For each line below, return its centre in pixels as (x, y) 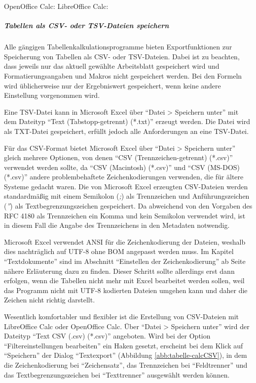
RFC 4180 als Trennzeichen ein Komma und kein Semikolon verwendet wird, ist (125, 215)
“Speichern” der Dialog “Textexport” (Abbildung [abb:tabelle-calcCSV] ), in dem (126, 355)
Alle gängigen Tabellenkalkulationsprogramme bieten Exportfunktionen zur (118, 47)
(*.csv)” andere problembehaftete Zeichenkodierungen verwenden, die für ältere (124, 177)
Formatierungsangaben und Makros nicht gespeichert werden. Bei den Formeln (123, 75)
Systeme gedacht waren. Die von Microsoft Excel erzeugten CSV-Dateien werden (126, 186)
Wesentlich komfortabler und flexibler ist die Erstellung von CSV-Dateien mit (122, 316)
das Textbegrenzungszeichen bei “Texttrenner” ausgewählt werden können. (117, 374)
